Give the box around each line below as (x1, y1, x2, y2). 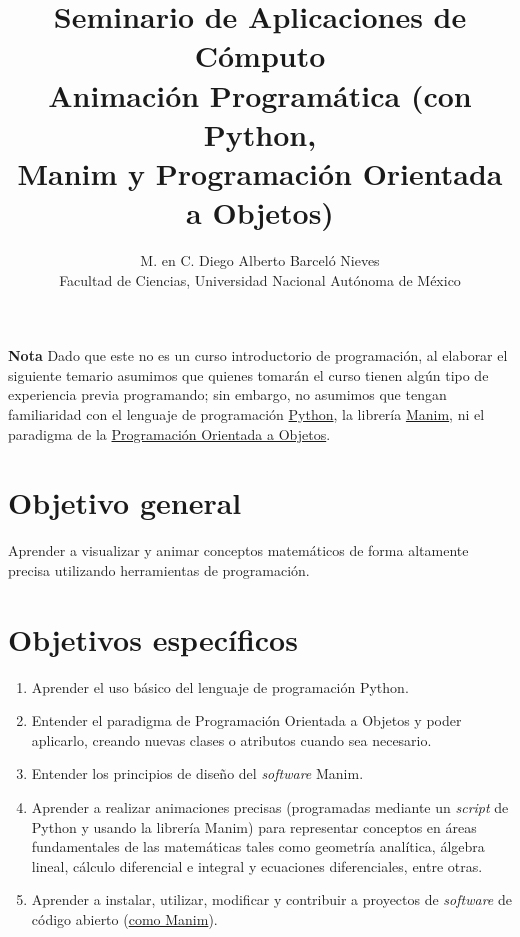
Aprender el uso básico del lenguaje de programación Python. (31, 676, 409, 697)
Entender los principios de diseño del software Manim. (31, 763, 364, 784)
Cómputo (194, 35, 326, 76)
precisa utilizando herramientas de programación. (8, 559, 310, 580)
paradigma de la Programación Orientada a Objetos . (8, 423, 331, 444)
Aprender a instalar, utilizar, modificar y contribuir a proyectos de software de (31, 889, 512, 910)
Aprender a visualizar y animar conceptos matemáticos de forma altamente (8, 540, 469, 561)
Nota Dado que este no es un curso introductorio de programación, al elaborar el (8, 345, 508, 366)
